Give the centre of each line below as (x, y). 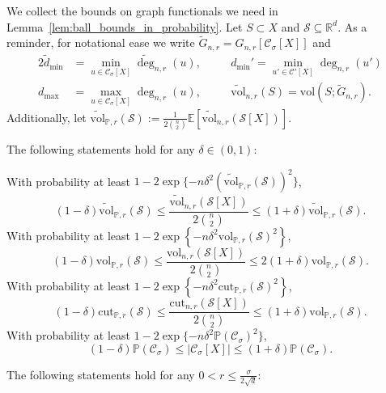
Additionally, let (47, 117)
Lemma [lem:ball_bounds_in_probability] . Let (125, 26)
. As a (352, 26)
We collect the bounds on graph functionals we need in (142, 11)
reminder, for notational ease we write (101, 42)
